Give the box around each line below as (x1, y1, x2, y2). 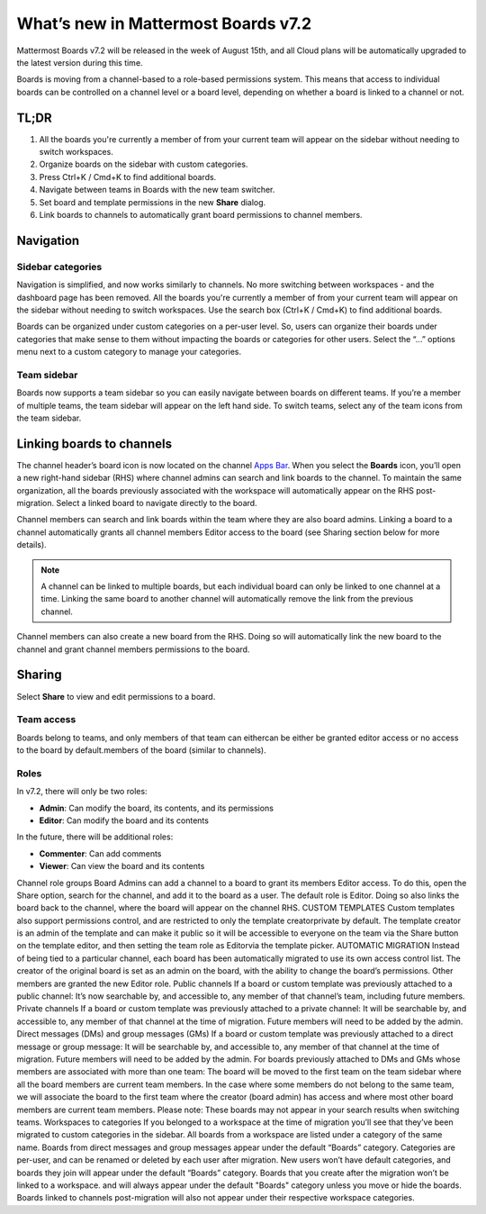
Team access (16, 713, 76, 726)
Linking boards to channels (16, 436, 173, 451)
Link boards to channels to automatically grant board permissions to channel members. (39, 209, 364, 220)
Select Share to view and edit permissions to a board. (16, 691, 216, 702)
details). (16, 539, 47, 550)
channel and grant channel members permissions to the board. (16, 644, 250, 655)
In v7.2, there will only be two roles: (16, 786, 148, 797)
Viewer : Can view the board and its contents (39, 861, 205, 872)
